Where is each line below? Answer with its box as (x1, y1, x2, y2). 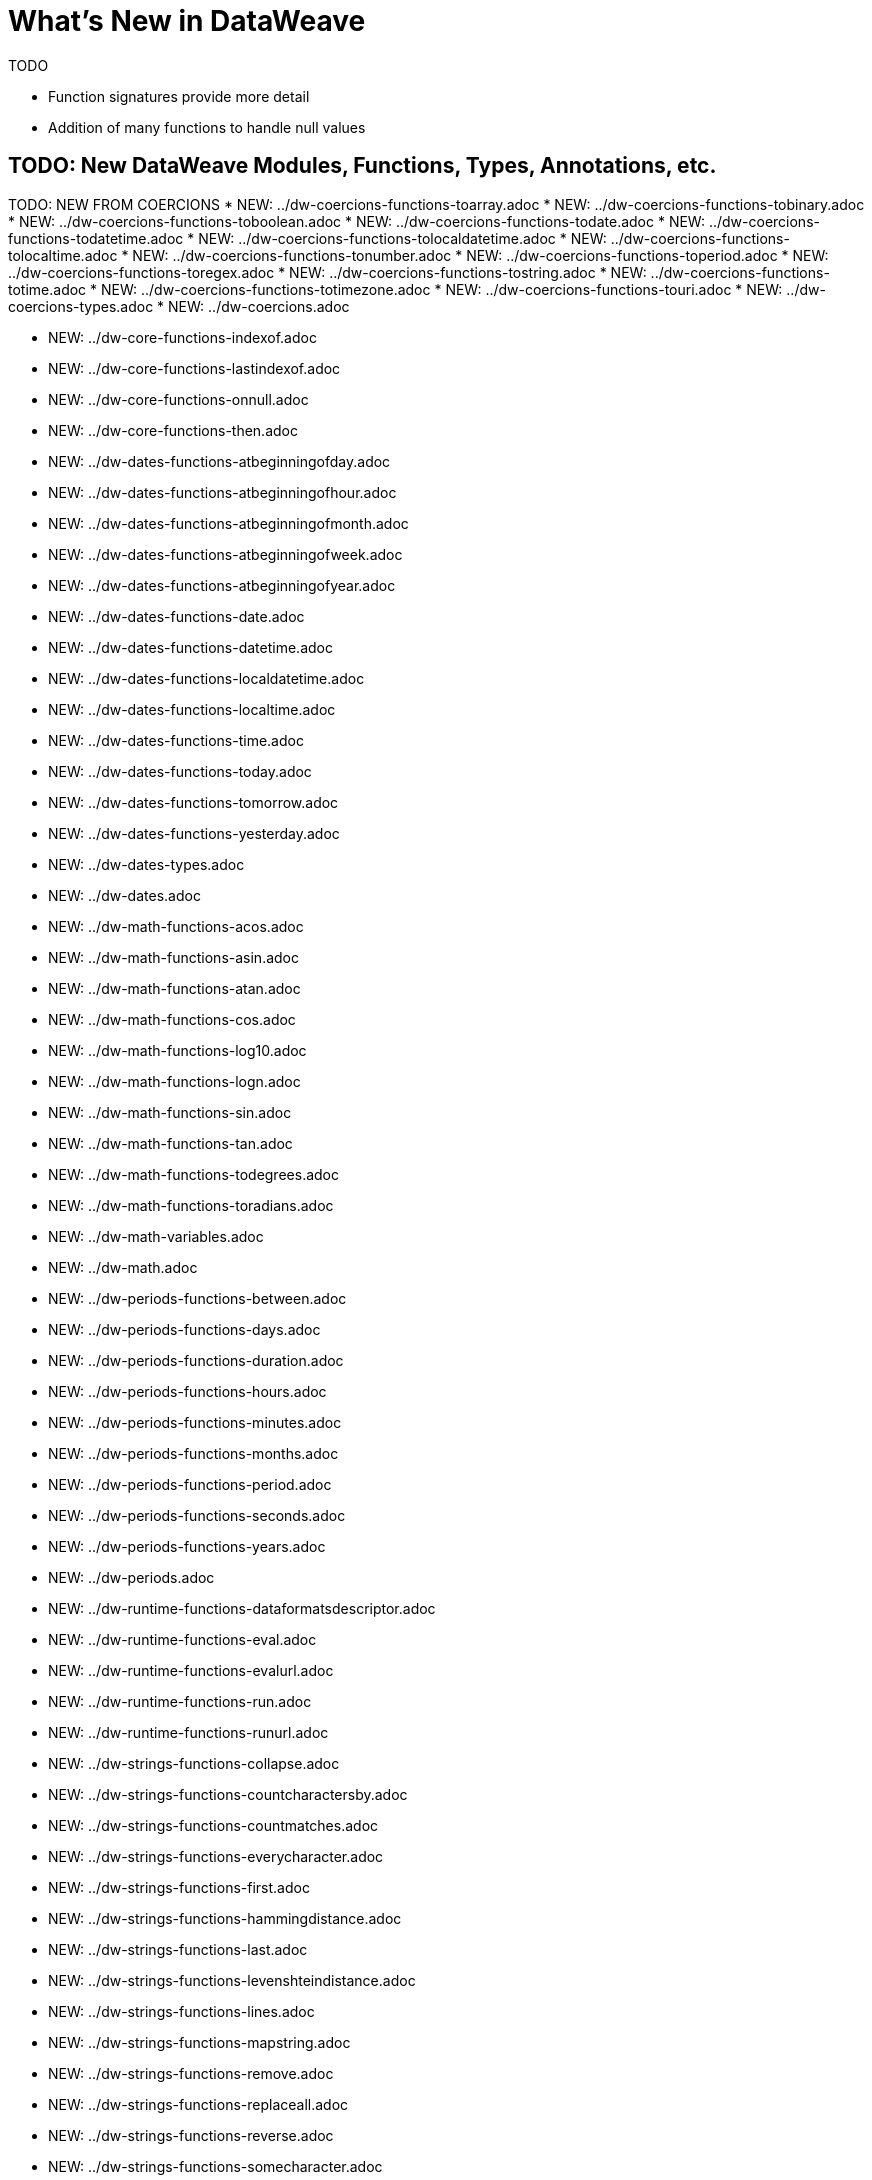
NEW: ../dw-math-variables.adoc (48, 1227, 264, 1245)
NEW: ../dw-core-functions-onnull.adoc (48, 390, 309, 408)
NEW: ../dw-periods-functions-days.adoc (48, 1320, 321, 1338)
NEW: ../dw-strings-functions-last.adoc (48, 1940, 308, 1958)
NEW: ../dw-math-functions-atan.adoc (48, 979, 301, 997)
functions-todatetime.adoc (8, 229, 184, 247)
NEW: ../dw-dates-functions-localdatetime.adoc (48, 669, 365, 687)
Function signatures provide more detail (48, 87, 310, 105)
